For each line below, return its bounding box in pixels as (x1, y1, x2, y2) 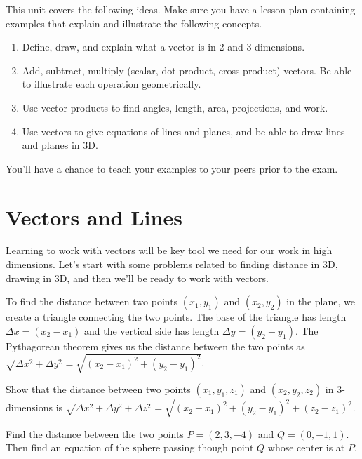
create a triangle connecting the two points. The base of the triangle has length (6, 310, 347, 324)
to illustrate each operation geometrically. (22, 76, 201, 91)
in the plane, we (286, 294, 355, 309)
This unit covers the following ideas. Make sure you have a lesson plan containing (6, 2, 356, 16)
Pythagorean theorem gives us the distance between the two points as (6, 338, 305, 353)
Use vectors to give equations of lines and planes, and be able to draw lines (22, 124, 345, 138)
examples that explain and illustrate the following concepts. (6, 15, 262, 30)
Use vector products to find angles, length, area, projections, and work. (22, 100, 328, 114)
